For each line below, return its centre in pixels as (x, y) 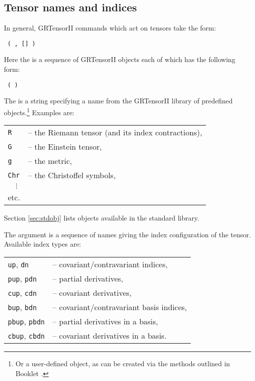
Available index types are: (43, 244)
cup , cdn (22, 292)
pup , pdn (22, 278)
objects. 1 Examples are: (39, 111)
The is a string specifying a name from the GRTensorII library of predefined (118, 101)
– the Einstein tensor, (65, 147)
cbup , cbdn (26, 335)
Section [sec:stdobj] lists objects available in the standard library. (102, 218)
